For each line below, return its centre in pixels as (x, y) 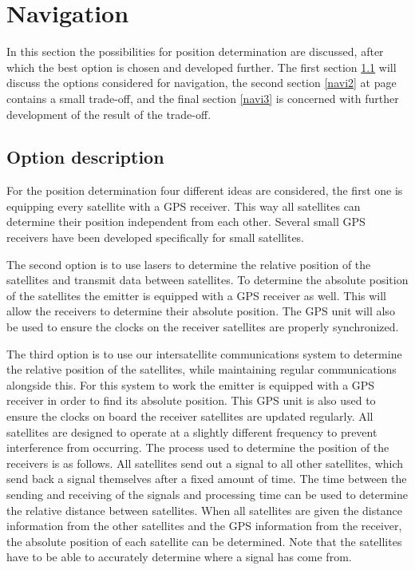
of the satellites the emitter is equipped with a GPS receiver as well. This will (196, 295)
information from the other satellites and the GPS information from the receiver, (204, 526)
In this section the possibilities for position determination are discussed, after (195, 51)
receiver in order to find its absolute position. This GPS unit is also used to (191, 400)
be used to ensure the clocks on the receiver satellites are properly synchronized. (203, 327)
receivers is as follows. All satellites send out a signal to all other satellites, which (205, 463)
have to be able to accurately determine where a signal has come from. (179, 557)
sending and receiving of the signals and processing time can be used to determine (207, 494)
